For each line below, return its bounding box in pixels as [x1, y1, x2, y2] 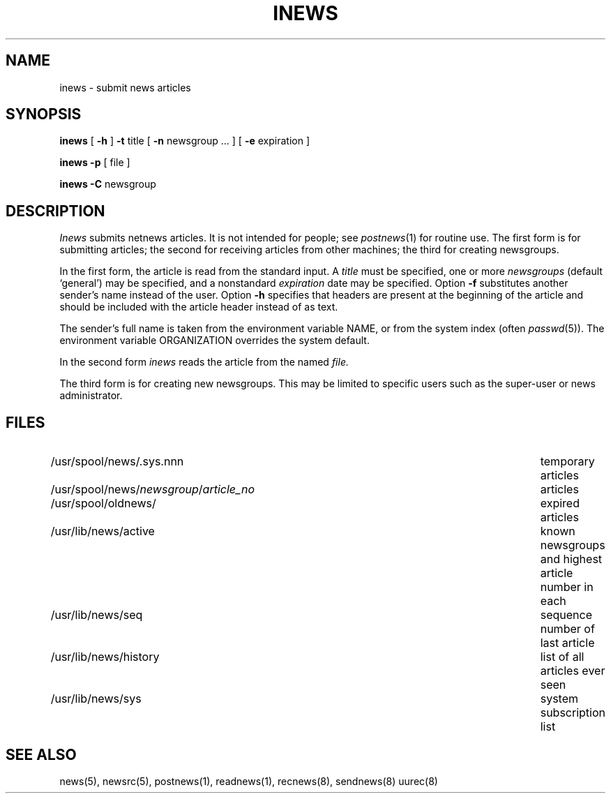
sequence [540, 608, 592, 622]
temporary [540, 454, 595, 469]
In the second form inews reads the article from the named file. [59, 356, 349, 368]
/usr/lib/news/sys [50, 692, 142, 706]
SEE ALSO [6, 745, 77, 763]
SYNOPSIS [6, 105, 82, 124]
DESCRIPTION [6, 202, 105, 220]
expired [540, 496, 580, 511]
